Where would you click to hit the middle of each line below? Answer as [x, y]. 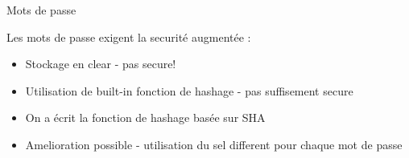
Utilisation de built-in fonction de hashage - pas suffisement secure [189, 90]
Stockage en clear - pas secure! [101, 64]
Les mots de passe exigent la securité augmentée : [129, 36]
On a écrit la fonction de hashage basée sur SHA [145, 117]
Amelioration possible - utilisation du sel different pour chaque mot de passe [214, 144]
